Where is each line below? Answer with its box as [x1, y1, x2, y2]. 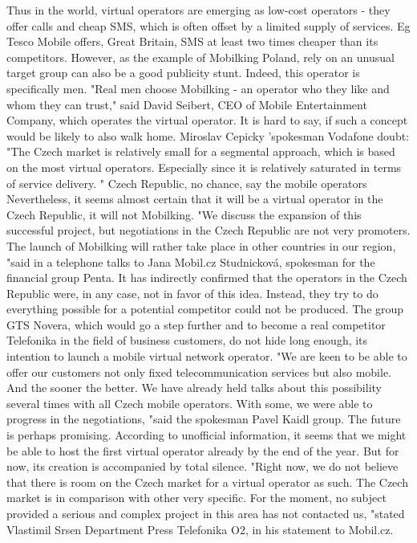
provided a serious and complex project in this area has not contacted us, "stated [6, 505, 405, 521]
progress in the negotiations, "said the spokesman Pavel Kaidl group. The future [6, 410, 401, 427]
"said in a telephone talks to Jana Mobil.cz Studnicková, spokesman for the [6, 253, 375, 270]
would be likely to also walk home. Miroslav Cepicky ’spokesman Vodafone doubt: [6, 127, 410, 144]
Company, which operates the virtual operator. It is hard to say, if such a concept [6, 112, 408, 129]
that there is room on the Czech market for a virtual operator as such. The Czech [6, 473, 408, 490]
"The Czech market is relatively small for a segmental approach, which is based [6, 143, 395, 160]
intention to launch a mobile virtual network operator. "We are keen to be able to [6, 348, 407, 365]
